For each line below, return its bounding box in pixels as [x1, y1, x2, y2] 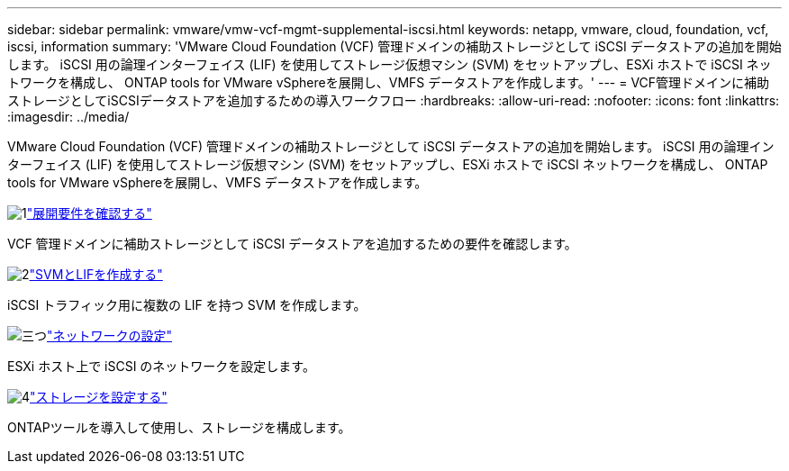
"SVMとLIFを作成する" [29, 267, 163, 282]
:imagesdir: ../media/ [7, 109, 130, 124]
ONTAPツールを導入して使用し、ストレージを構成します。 [7, 420, 351, 435]
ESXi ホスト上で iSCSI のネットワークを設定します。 [7, 358, 315, 374]
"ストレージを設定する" [30, 389, 168, 404]
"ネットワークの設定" [47, 328, 173, 343]
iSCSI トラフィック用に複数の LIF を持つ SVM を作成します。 [7, 297, 367, 312]
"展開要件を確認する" [26, 205, 152, 221]
